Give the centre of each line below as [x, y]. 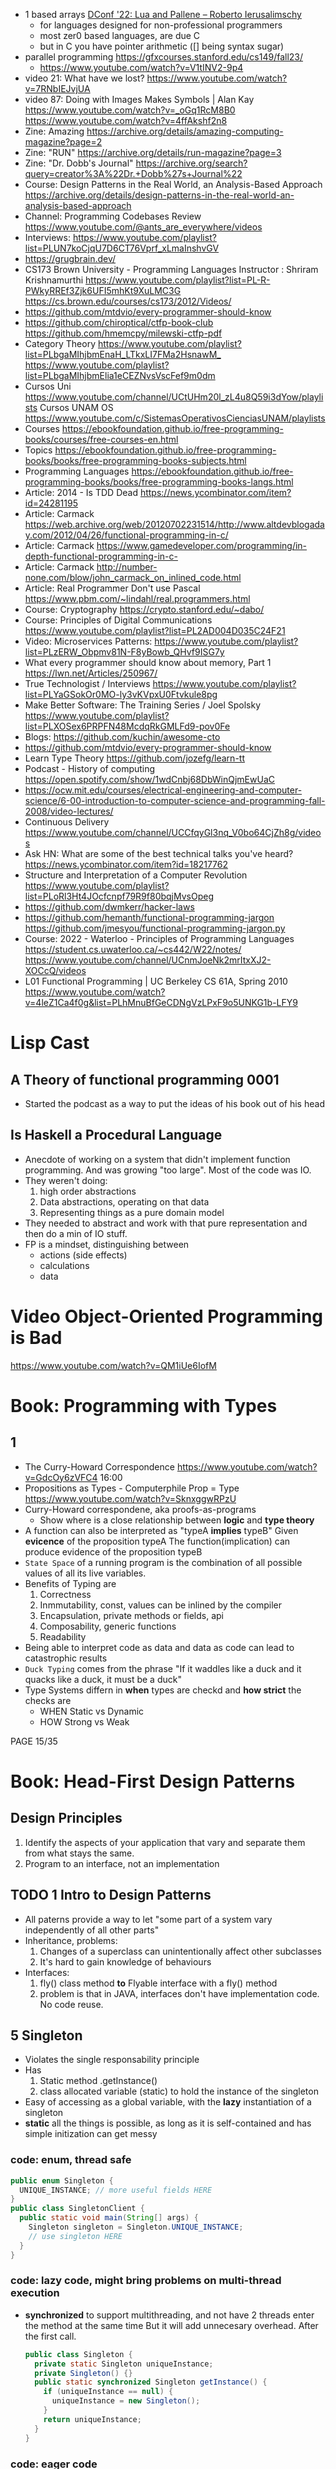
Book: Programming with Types [144, 1405]
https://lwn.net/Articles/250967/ [91, 673]
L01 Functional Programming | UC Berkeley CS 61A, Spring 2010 [156, 981]
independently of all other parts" [92, 1930]
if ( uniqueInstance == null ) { [108, 2392]
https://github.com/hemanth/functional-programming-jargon [149, 917]
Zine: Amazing [54, 131]
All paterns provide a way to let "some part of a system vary [148, 1919]
